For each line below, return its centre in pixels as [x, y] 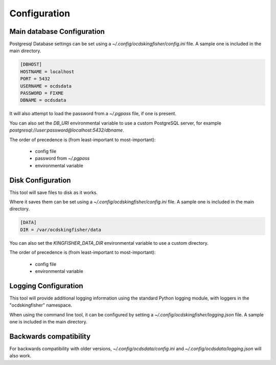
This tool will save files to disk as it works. [54, 192]
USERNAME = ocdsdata [46, 86]
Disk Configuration [40, 180]
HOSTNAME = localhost [47, 71]
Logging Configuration [47, 286]
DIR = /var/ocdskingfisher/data [61, 230]
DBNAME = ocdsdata [43, 100]
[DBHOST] [31, 65]
